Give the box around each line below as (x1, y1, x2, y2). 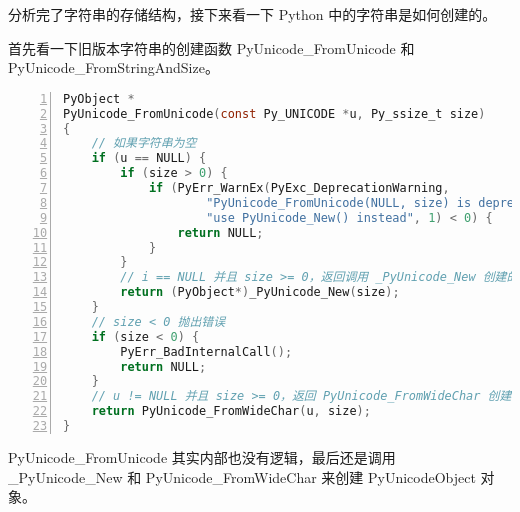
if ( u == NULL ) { (91, 151, 207, 166)
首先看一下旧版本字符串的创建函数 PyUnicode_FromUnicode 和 (8, 37, 415, 58)
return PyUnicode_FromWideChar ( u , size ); (91, 404, 371, 419)
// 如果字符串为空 (91, 136, 197, 151)
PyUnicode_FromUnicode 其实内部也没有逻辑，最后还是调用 (8, 446, 396, 467)
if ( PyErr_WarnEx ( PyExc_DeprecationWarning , (148, 181, 450, 196)
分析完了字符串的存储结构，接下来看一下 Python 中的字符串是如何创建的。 (8, 4, 497, 24)
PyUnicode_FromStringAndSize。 (8, 57, 219, 78)
